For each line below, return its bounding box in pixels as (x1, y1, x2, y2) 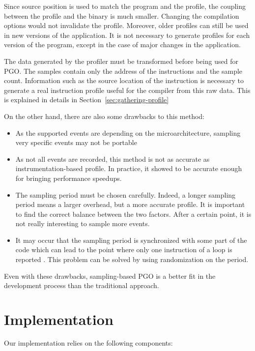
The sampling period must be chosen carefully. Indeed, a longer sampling (15, 189, 236, 200)
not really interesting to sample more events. (15, 218, 150, 229)
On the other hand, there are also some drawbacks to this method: (4, 111, 205, 121)
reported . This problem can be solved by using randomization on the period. (15, 254, 249, 264)
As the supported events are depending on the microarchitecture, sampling (15, 127, 241, 138)
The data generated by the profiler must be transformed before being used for (4, 56, 238, 66)
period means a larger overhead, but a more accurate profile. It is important (15, 199, 245, 209)
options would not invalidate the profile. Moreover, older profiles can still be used (4, 20, 249, 30)
